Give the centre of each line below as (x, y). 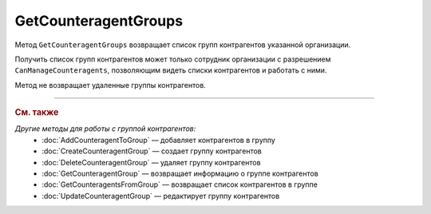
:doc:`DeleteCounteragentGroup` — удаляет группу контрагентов (151, 162)
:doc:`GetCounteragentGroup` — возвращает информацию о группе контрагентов (180, 173)
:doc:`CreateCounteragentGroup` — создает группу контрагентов (152, 151)
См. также (37, 113)
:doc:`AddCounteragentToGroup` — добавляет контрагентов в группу (158, 140)
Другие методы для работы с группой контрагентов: (105, 129)
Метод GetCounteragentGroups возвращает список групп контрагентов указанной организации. (183, 45)
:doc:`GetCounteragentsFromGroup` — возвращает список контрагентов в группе (180, 184)
